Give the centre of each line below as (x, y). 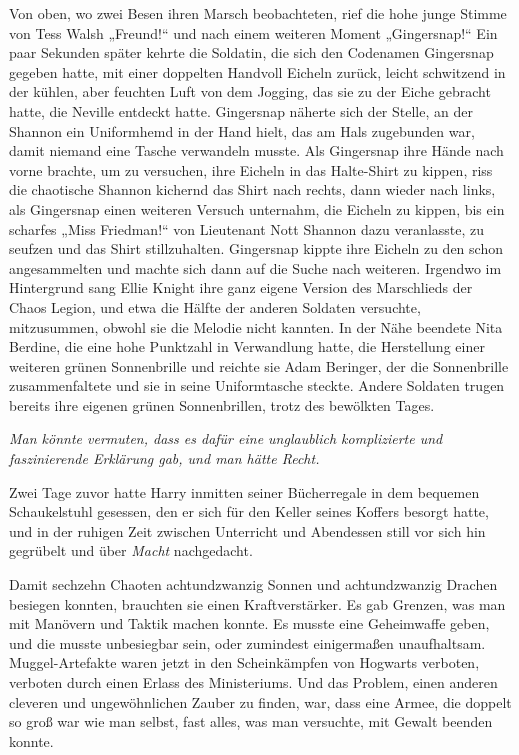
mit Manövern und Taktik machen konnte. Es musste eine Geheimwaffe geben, (249, 623)
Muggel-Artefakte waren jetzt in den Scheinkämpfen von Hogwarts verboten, (244, 662)
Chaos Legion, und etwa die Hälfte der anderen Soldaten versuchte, (215, 306)
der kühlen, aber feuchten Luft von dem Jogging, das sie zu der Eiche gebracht (250, 91)
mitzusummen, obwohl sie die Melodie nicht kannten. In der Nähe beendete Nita (256, 326)
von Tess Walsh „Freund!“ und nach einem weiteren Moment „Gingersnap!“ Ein (253, 32)
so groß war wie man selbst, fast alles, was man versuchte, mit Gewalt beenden (251, 721)
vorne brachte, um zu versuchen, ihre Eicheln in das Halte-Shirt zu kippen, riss (251, 169)
